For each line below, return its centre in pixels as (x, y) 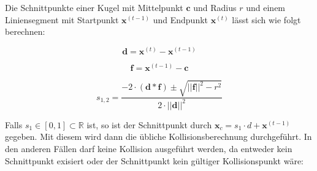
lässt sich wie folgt (266, 19)
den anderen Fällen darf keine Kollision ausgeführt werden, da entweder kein (149, 148)
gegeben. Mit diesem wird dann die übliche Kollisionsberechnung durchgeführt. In (158, 136)
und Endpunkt (180, 19)
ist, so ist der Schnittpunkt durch (149, 124)
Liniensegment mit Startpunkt (62, 19)
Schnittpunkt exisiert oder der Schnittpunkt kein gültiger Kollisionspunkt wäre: (155, 160)
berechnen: (25, 31)
